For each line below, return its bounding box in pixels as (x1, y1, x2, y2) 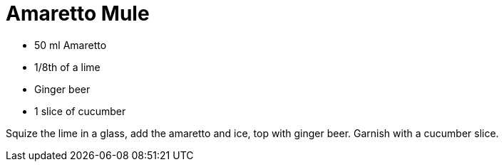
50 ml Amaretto (34, 38, 107, 51)
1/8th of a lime (34, 60, 101, 73)
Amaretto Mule (6, 1, 150, 26)
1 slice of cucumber (34, 104, 126, 117)
